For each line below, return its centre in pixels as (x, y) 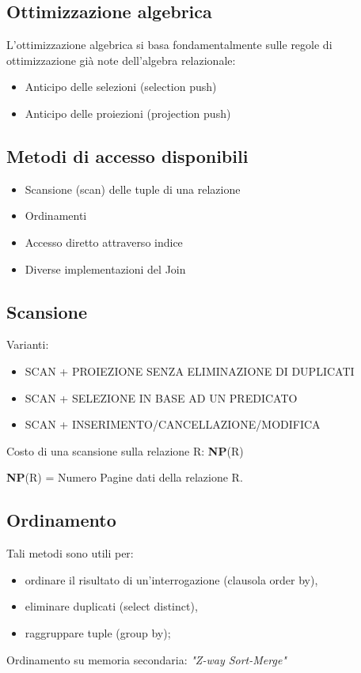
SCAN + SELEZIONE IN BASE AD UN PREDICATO (161, 397)
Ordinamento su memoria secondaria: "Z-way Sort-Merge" (146, 659)
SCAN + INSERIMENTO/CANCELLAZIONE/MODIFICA (173, 424)
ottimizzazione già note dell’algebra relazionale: (121, 60)
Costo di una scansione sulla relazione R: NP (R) (125, 450)
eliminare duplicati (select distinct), (111, 606)
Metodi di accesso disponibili (127, 155)
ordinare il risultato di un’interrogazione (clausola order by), (171, 579)
